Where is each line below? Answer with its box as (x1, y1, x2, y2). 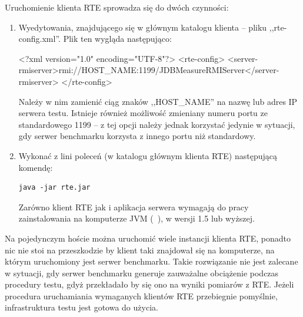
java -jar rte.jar (18, 183, 91, 192)
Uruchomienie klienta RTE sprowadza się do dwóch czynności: (5, 1, 229, 13)
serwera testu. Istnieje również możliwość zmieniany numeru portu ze (18, 107, 268, 119)
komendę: (18, 161, 53, 173)
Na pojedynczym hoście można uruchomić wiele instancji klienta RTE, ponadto (5, 232, 291, 244)
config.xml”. (18, 32, 61, 45)
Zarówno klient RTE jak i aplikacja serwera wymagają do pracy (18, 200, 249, 213)
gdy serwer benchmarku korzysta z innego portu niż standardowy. (18, 130, 256, 142)
